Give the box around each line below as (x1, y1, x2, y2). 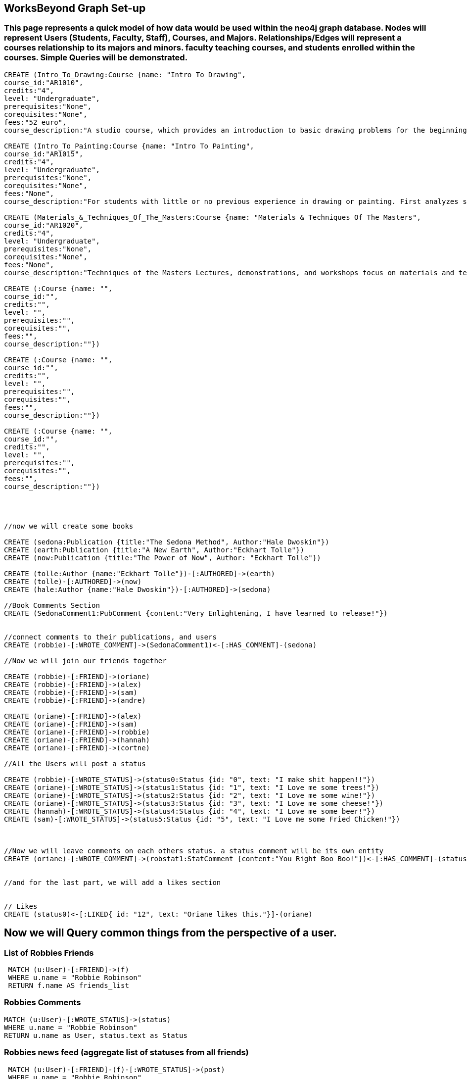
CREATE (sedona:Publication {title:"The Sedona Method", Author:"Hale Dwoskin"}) (4, 538, 329, 546)
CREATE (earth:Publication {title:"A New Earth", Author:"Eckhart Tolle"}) (4, 545, 304, 554)
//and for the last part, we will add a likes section (4, 878, 221, 886)
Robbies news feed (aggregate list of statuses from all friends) (4, 1047, 249, 1058)
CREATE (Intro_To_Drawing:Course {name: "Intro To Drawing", (4, 70, 246, 79)
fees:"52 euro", (4, 118, 67, 126)
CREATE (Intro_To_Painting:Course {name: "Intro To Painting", (4, 142, 254, 150)
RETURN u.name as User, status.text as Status (4, 1031, 187, 1039)
